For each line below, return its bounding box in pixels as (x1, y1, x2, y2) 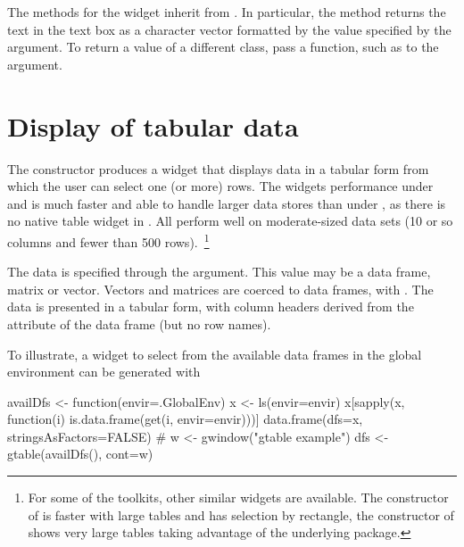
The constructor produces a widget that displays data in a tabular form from (7, 159, 429, 178)
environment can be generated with (7, 362, 201, 381)
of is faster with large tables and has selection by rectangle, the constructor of (28, 505, 454, 524)
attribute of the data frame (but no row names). (7, 314, 271, 333)
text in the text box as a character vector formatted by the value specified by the (7, 20, 452, 38)
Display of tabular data (7, 107, 299, 144)
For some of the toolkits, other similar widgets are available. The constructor (28, 488, 449, 507)
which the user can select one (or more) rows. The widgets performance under (7, 177, 434, 195)
